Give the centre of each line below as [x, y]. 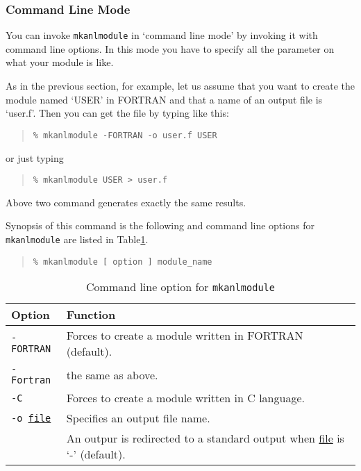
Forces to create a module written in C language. [185, 398]
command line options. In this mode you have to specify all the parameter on [170, 48]
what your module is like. [60, 62]
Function [91, 315]
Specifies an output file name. [138, 418]
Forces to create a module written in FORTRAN [185, 336]
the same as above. [112, 374]
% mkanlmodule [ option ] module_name [123, 262]
